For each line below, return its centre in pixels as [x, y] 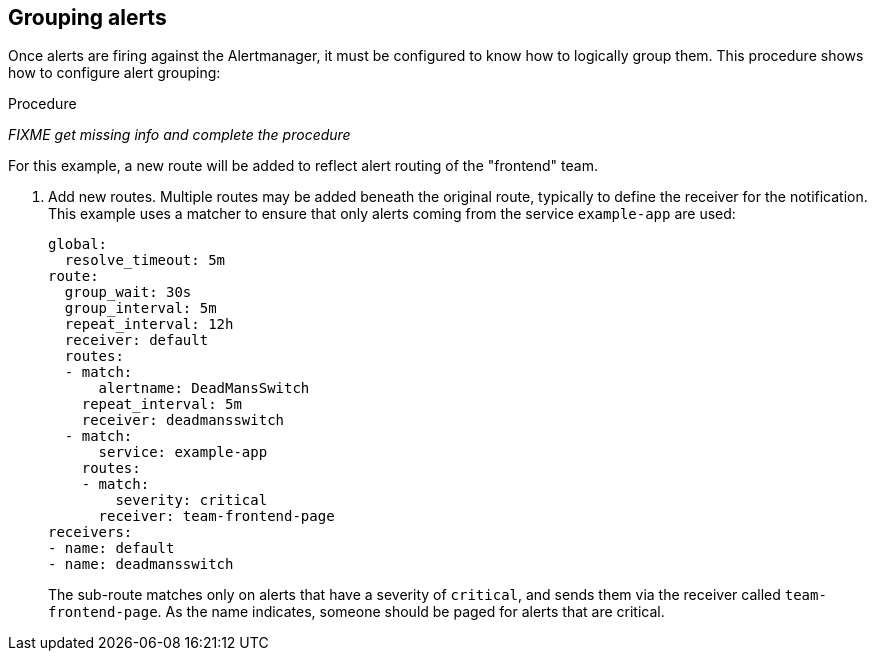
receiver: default [136, 340]
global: [78, 244]
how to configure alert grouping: [114, 73]
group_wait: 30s [128, 292]
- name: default [111, 548]
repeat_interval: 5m [161, 404]
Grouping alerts [87, 17]
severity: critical [191, 500]
